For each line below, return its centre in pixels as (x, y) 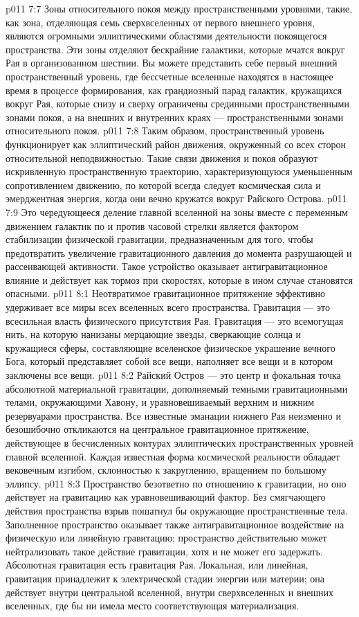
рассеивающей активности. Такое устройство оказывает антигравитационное (167, 266)
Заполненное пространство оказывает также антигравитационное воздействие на (175, 524)
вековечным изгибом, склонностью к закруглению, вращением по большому (166, 470)
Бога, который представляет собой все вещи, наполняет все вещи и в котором (169, 361)
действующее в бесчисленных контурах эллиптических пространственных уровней (179, 442)
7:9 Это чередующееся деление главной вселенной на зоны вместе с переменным (177, 212)
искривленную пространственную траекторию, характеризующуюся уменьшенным (179, 171)
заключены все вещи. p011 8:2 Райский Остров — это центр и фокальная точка (173, 375)
